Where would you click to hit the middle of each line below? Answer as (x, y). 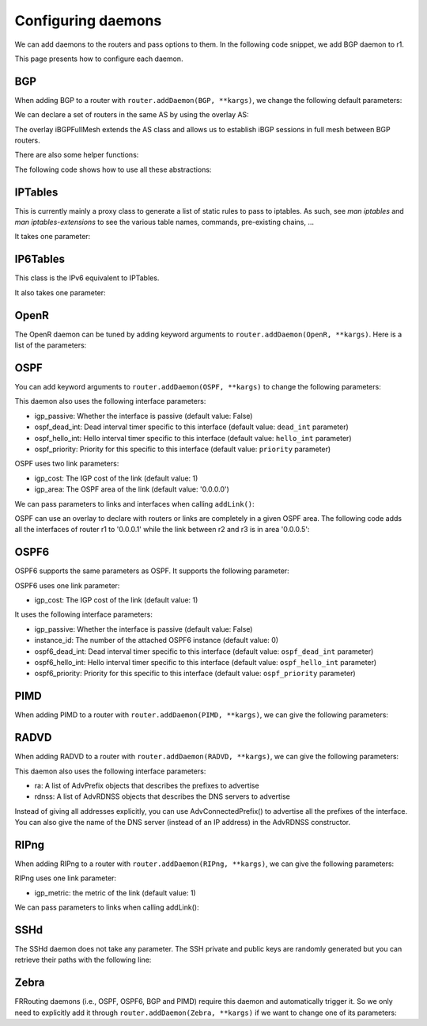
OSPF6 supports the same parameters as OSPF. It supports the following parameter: (152, 571)
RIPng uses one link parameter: (66, 878)
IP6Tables (40, 259)
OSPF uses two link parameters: (67, 464)
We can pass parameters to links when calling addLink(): (107, 907)
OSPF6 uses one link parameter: (67, 585)
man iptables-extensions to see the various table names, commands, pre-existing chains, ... (164, 222)
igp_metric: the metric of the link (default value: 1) (115, 893)
